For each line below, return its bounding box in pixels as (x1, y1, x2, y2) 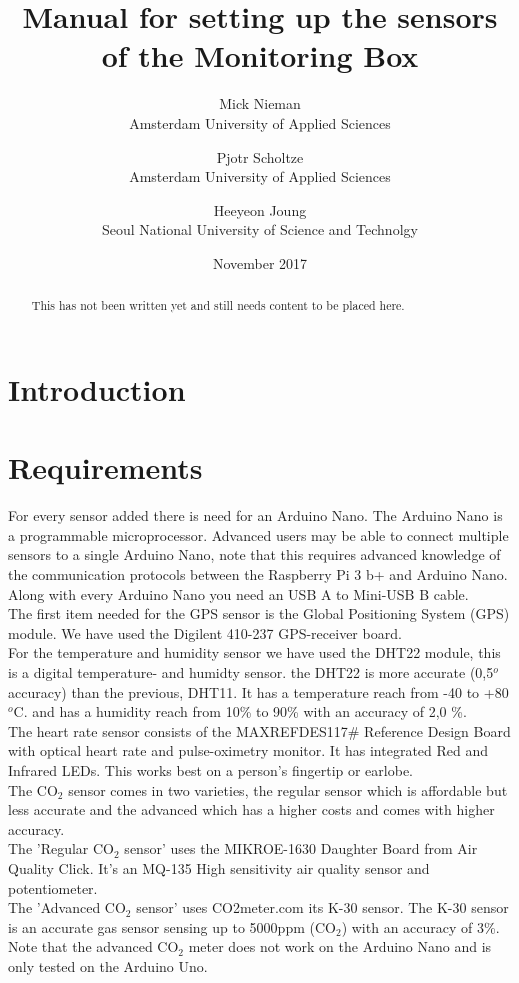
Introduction (8, 368, 186, 409)
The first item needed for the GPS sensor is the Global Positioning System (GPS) (8, 603, 510, 624)
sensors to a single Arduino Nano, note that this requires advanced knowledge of (8, 544, 501, 565)
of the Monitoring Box (101, 35, 419, 76)
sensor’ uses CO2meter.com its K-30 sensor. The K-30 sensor (136, 897, 509, 918)
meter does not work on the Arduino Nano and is (188, 936, 492, 957)
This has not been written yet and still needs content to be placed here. (31, 297, 405, 314)
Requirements (8, 447, 203, 488)
